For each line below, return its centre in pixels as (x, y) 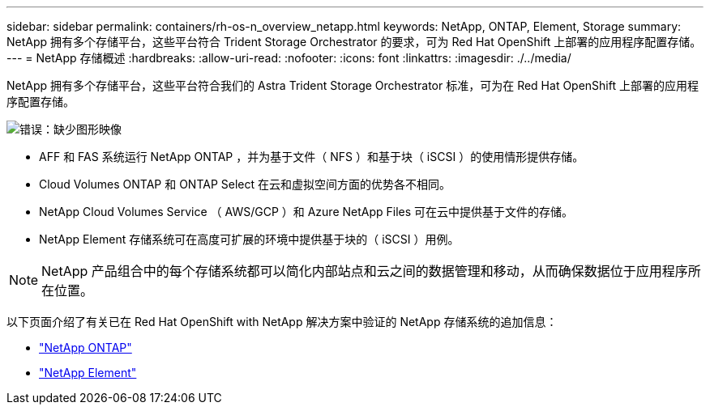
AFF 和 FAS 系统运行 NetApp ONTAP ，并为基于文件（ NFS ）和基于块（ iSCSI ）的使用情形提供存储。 (312, 157)
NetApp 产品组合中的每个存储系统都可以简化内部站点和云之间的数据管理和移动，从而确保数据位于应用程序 (365, 271)
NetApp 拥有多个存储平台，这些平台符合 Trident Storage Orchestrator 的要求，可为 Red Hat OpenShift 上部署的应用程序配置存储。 (354, 42)
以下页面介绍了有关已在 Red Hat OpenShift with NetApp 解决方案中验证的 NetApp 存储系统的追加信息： (282, 322)
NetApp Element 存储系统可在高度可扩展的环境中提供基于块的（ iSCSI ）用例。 (249, 239)
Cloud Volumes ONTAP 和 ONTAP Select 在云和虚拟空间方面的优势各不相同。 (245, 184)
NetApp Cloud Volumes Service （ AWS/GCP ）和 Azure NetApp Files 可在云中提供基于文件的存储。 (306, 212)
